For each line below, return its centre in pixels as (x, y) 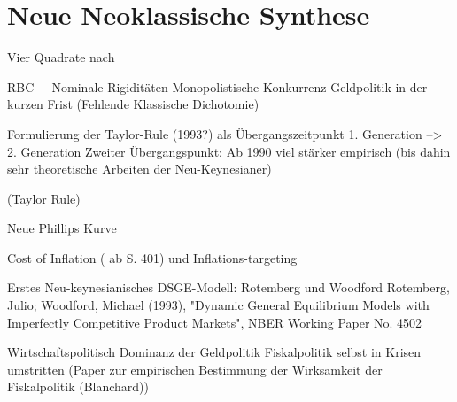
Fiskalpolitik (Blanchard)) (78, 387)
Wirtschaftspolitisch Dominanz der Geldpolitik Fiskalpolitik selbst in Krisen (214, 352)
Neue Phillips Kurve (62, 228)
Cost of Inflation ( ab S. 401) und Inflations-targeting (152, 257)
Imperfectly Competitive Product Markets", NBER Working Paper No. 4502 (215, 322)
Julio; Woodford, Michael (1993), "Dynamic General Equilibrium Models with (218, 305)
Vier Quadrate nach (61, 57)
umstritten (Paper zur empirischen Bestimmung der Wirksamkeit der (195, 369)
